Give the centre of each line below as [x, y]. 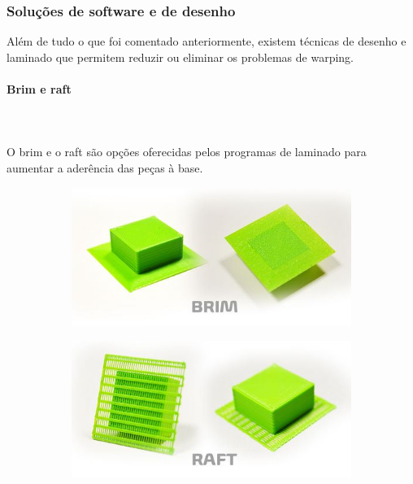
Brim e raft [39, 89]
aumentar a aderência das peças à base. [105, 167]
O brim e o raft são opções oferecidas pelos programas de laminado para [187, 152]
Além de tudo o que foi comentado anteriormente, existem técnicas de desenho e [206, 41]
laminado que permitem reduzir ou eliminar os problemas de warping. [180, 57]
